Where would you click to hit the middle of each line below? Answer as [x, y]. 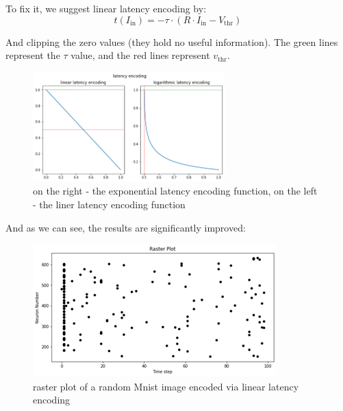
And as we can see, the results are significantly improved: [126, 227]
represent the [33, 55]
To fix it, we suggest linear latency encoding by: [106, 8]
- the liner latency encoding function [109, 204]
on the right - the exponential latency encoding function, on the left [175, 191]
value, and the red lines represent [140, 55]
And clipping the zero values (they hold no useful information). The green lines [172, 41]
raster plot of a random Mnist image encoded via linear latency [166, 386]
